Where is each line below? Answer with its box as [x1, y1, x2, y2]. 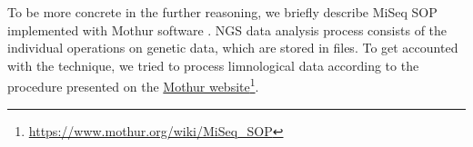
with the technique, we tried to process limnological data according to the [7, 55, 419, 74]
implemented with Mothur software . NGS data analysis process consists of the [7, 20, 448, 39]
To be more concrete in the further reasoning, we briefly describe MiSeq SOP [7, 3, 438, 21]
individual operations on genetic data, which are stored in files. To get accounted [7, 38, 458, 57]
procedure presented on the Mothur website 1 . [7, 74, 259, 96]
